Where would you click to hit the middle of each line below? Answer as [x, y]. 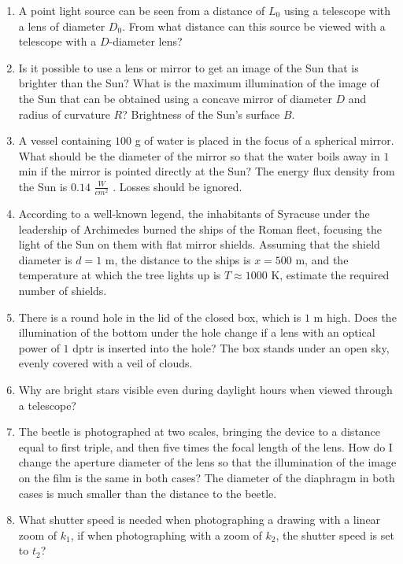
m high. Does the [355, 317]
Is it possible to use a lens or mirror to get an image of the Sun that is [189, 67]
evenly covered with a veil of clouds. [105, 363]
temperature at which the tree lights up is [120, 275]
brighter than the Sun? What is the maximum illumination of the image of [199, 83]
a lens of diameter [62, 26]
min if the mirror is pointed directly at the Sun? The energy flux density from [207, 171]
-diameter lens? [146, 41]
